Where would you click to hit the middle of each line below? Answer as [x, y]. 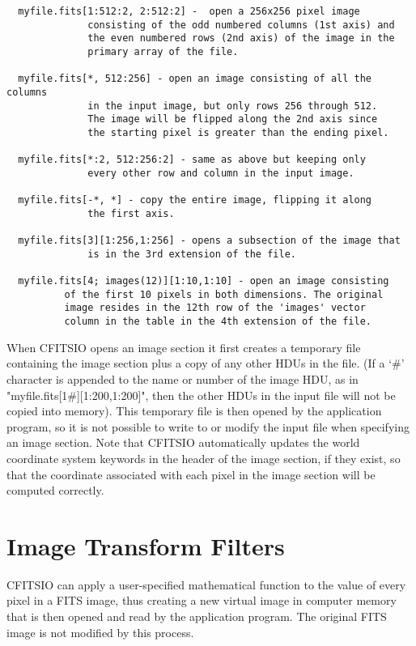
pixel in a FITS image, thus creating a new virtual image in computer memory [202, 600]
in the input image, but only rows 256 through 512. [233, 106]
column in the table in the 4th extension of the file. [218, 322]
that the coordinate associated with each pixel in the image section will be [191, 474]
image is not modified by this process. [100, 632]
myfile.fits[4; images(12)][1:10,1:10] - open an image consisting [204, 281]
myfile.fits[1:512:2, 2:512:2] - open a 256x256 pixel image [189, 11]
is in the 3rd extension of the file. [192, 254]
